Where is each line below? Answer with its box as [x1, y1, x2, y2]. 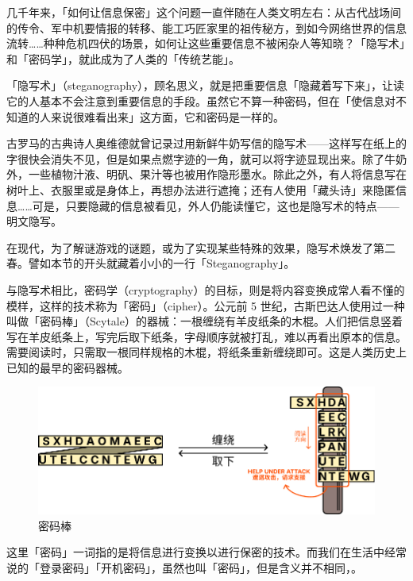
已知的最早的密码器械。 [6, 359, 129, 375]
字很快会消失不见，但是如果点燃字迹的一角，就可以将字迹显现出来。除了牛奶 [6, 150, 407, 167]
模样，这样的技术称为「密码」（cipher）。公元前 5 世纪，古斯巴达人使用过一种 [6, 297, 405, 314]
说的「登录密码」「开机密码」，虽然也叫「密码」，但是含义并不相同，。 [6, 559, 362, 575]
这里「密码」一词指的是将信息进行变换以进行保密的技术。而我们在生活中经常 [6, 544, 407, 560]
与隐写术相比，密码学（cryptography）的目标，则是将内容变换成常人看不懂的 [6, 281, 405, 298]
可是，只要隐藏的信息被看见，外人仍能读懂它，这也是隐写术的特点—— [32, 197, 399, 214]
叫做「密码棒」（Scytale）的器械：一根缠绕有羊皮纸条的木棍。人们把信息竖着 [6, 313, 403, 329]
